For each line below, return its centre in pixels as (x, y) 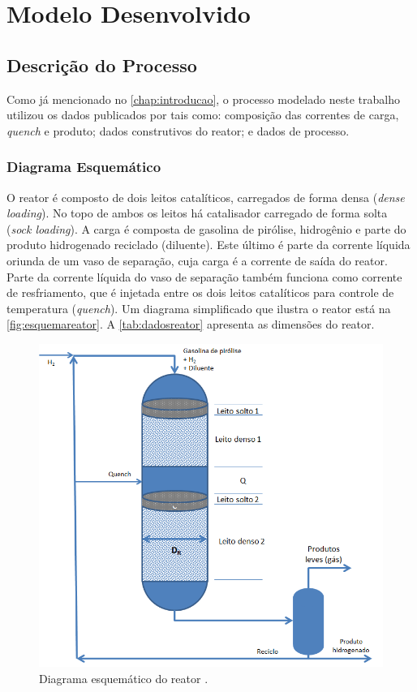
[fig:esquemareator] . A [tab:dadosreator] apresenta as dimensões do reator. (191, 324)
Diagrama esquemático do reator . (124, 678)
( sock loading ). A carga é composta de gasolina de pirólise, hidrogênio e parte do (206, 228)
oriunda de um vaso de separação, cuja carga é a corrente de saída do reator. (197, 260)
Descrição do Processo (102, 64)
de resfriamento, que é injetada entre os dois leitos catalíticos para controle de (200, 292)
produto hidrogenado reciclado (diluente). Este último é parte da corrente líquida (208, 245)
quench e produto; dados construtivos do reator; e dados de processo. (178, 130)
